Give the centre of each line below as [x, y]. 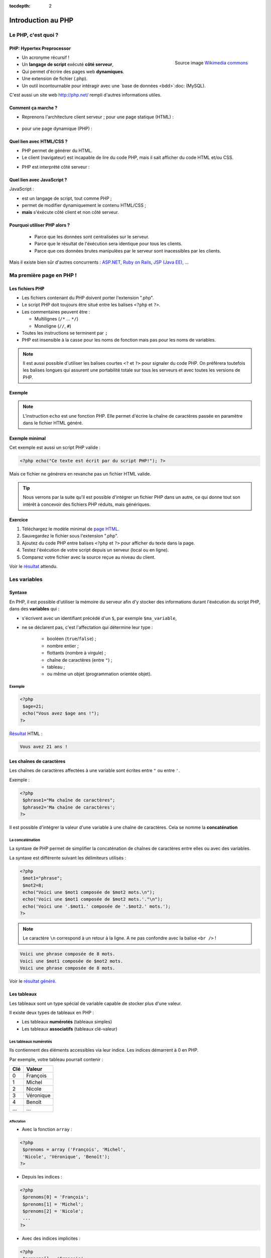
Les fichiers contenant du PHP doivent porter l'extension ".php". [88, 297]
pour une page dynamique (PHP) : [57, 128]
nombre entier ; [63, 646]
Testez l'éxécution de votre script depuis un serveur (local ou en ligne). [95, 550]
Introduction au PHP [41, 20]
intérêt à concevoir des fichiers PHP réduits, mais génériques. [87, 504]
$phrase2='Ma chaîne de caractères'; [69, 807]
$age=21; [33, 706]
